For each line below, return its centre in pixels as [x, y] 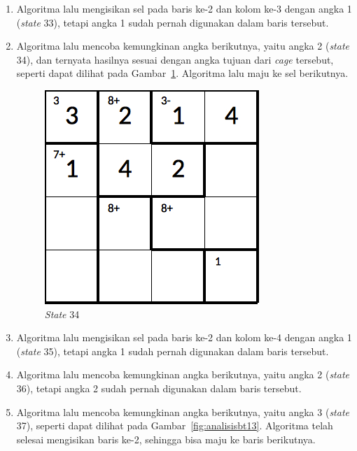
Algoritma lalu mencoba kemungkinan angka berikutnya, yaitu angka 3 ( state [183, 411]
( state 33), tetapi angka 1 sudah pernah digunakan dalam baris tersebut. [173, 22]
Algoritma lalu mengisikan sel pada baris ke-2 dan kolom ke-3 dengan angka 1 [184, 8]
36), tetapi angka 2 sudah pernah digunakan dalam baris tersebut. [159, 388]
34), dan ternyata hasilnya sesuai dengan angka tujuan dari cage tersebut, [175, 59]
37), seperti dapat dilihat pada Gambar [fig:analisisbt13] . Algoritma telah [175, 425]
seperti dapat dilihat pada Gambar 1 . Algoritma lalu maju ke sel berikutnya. [182, 73]
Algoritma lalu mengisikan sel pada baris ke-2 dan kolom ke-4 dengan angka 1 [184, 337]
